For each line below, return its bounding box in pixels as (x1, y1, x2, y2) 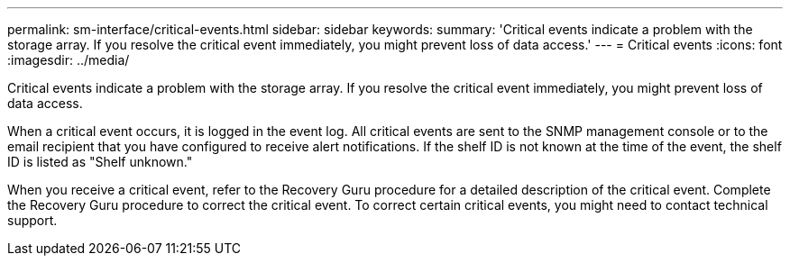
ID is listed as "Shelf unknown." (7, 154, 193, 169)
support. (7, 213, 58, 228)
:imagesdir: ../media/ (7, 52, 130, 68)
